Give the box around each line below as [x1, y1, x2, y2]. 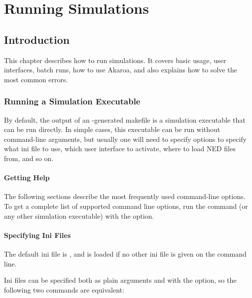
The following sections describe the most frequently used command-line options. [4, 191, 246, 201]
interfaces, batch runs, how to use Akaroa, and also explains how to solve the [4, 65, 237, 75]
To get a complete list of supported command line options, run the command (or [4, 200, 248, 211]
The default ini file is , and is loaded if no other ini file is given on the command [4, 248, 247, 259]
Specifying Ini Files [4, 230, 71, 240]
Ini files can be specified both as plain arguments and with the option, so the [4, 275, 237, 285]
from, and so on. [4, 153, 54, 163]
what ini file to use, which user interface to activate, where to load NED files [4, 143, 236, 154]
